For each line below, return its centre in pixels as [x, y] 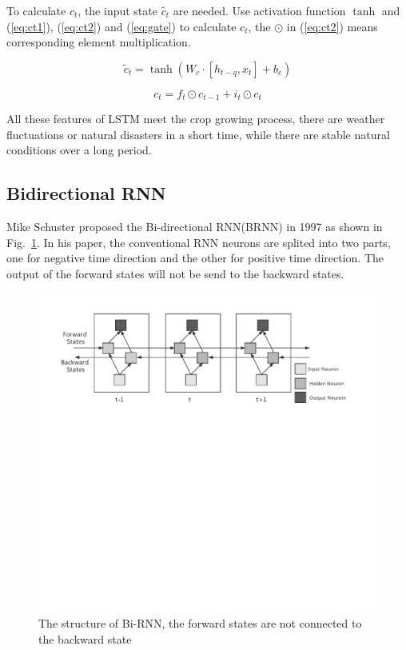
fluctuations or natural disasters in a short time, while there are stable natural [198, 134]
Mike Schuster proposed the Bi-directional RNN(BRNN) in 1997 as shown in [195, 227]
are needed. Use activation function [259, 10]
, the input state [117, 10]
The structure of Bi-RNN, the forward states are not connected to [200, 622]
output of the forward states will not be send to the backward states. [175, 273]
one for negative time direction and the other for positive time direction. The [195, 258]
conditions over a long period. [79, 150]
